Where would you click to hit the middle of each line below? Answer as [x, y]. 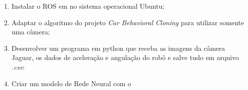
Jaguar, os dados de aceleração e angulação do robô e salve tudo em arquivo [125, 57]
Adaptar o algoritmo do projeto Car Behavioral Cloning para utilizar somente [128, 22]
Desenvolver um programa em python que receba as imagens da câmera [118, 48]
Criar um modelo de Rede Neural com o [71, 83]
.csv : [18, 67]
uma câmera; [31, 32]
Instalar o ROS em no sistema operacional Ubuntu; [88, 6]
